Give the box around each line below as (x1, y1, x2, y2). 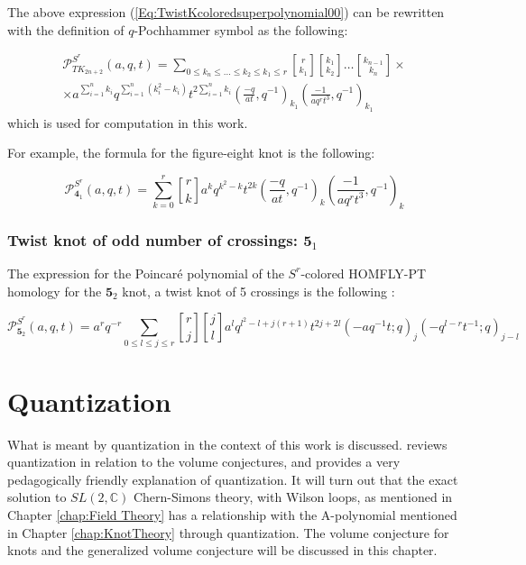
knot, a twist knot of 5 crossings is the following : (122, 281, 395, 300)
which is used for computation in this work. (7, 113, 248, 132)
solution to (7, 488, 67, 506)
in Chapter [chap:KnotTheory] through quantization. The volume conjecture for (7, 523, 449, 542)
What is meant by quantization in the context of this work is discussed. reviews (7, 434, 448, 453)
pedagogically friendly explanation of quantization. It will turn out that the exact (7, 469, 458, 488)
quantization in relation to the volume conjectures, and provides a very (7, 452, 401, 471)
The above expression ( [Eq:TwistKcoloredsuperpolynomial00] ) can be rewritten (7, 3, 445, 21)
